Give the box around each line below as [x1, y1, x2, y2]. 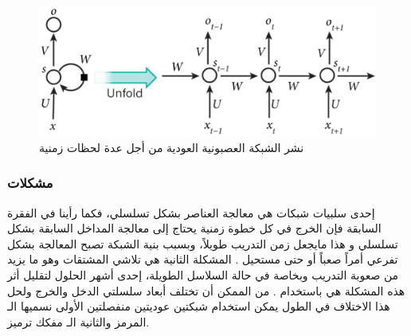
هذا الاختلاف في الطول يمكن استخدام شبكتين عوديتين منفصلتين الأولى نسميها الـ [7, 298, 390, 315]
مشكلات [7, 173, 53, 193]
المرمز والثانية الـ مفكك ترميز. [7, 313, 150, 330]
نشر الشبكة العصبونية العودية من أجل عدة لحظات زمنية [39, 139, 304, 155]
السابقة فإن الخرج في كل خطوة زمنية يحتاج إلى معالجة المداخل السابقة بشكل [7, 220, 382, 236]
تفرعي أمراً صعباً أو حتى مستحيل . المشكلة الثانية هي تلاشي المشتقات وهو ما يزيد [7, 251, 398, 268]
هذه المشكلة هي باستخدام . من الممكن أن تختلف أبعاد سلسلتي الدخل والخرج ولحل [7, 282, 405, 299]
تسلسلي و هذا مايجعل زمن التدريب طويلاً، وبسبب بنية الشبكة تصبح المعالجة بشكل [7, 235, 398, 252]
